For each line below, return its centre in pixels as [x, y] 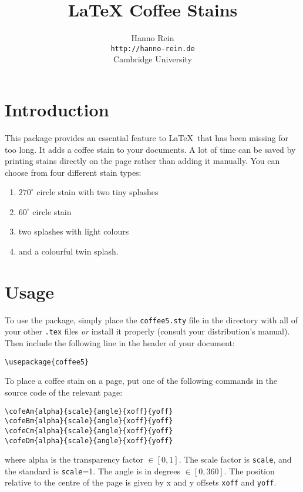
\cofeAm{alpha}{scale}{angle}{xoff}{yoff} [89, 411]
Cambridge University [153, 59]
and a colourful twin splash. [68, 251]
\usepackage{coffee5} [47, 362]
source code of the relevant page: [64, 392]
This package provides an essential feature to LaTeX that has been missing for [147, 137]
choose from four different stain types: [73, 172]
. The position [249, 471]
